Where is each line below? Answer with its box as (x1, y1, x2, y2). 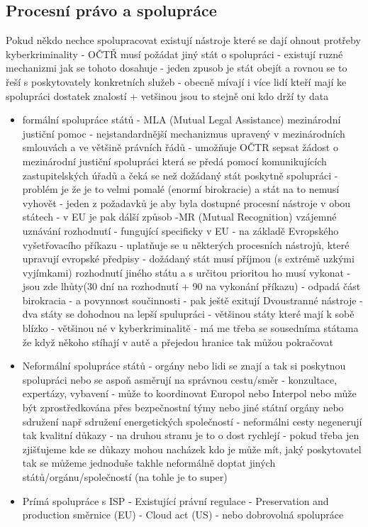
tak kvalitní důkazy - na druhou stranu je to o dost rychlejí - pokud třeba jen (22, 428, 359, 443)
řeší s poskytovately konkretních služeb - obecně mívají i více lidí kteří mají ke (6, 74, 347, 89)
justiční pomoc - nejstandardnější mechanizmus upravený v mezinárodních (22, 126, 345, 140)
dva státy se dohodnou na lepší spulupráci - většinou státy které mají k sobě (22, 306, 355, 321)
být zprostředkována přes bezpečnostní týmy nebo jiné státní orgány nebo (22, 400, 344, 415)
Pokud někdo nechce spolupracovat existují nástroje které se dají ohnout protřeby (6, 33, 361, 48)
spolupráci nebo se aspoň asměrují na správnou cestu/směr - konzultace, (22, 372, 338, 387)
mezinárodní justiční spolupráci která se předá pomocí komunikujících (22, 153, 327, 168)
